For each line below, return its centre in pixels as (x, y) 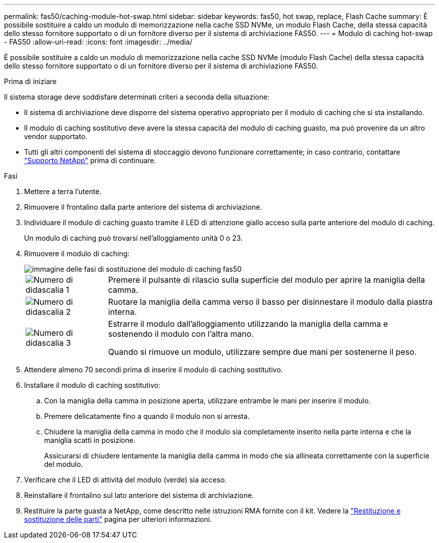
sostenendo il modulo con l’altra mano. (181, 334)
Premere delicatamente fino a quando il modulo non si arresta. (147, 416)
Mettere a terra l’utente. (63, 191)
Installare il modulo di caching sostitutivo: (92, 385)
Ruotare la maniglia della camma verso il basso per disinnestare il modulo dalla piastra (270, 302)
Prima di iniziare (30, 81)
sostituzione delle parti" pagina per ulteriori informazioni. (118, 519)
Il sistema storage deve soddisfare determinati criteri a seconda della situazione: (137, 97)
